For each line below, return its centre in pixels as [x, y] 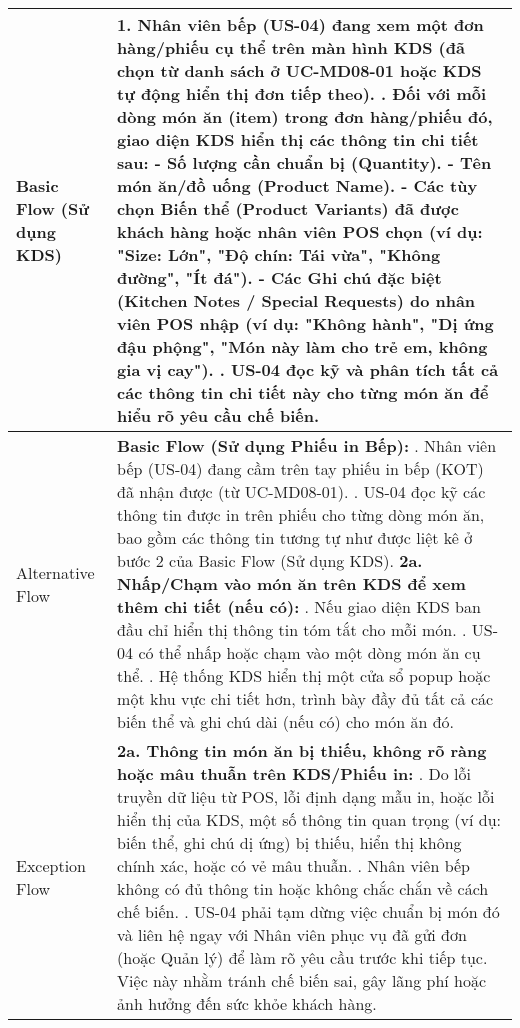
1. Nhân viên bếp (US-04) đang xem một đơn [300, 24]
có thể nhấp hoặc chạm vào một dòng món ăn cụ [309, 652]
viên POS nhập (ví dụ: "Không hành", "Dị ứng [305, 323]
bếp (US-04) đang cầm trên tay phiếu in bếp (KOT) [300, 468]
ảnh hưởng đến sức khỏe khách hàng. [247, 1003]
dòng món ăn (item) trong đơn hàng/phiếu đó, [305, 116]
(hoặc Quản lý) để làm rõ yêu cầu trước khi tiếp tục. [302, 957]
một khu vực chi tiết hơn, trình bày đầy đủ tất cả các [305, 698]
